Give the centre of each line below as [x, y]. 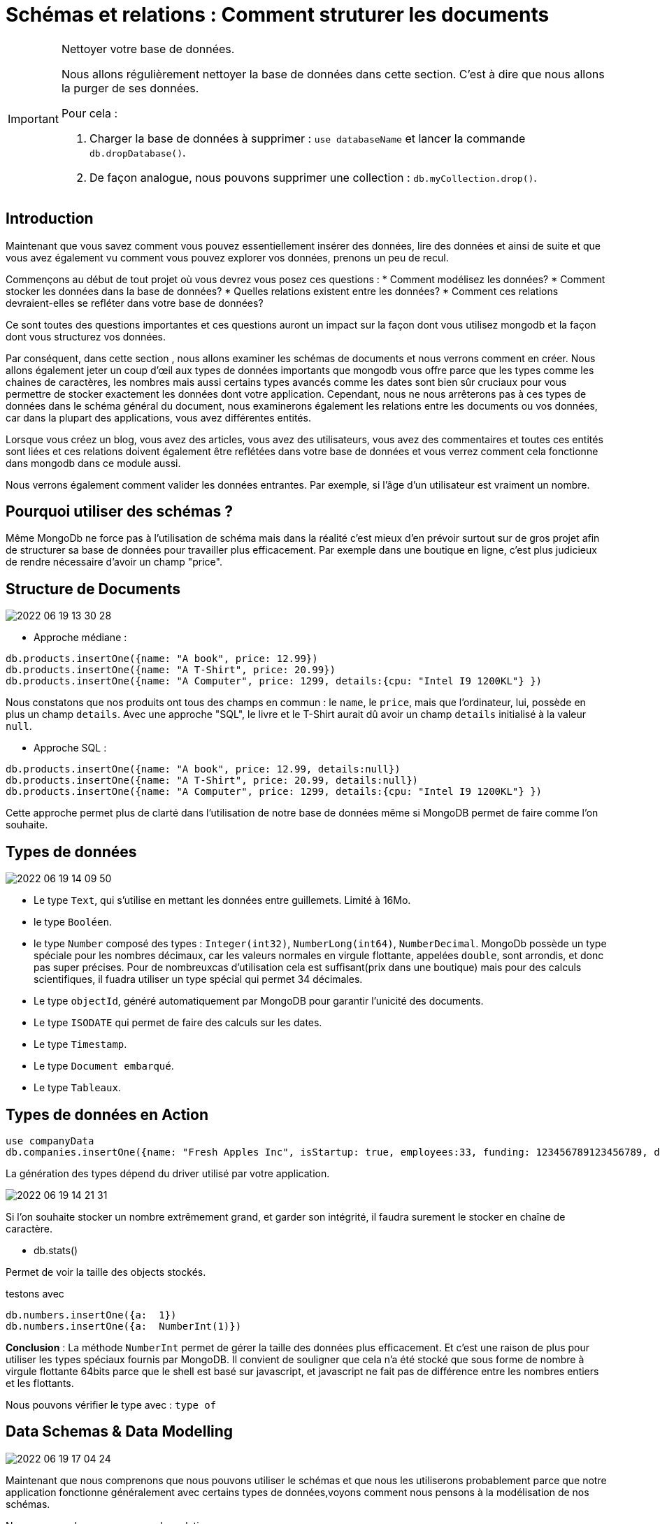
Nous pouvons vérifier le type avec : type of [111, 1404]
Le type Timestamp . [80, 1044]
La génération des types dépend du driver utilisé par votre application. [168, 1173]
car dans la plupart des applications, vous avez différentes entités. [158, 417]
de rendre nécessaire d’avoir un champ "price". [114, 562]
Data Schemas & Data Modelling [120, 1432]
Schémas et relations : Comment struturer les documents [278, 15]
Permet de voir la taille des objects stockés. [106, 1272]
